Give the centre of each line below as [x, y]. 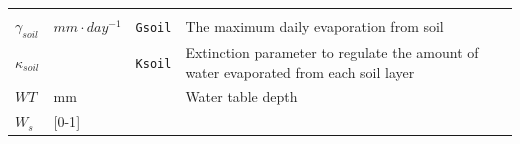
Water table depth [241, 96]
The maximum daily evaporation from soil [314, 26]
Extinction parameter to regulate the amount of [332, 52]
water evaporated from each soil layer [300, 71]
